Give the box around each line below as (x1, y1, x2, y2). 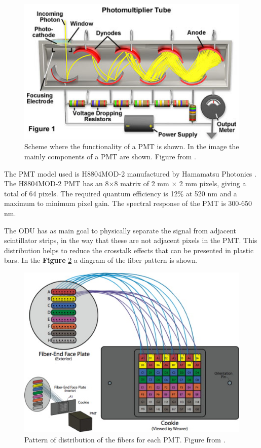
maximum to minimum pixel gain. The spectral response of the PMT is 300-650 (4, 198, 252, 209)
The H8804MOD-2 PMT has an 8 (4, 178, 109, 189)
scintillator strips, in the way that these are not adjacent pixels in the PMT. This (4, 235, 257, 246)
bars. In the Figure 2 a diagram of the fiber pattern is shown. (4, 255, 198, 265)
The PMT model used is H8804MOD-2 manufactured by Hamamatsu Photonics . (4, 168, 256, 179)
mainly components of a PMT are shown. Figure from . (24, 151, 197, 161)
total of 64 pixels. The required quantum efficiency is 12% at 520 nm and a (4, 188, 237, 198)
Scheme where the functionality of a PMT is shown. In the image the (24, 141, 239, 152)
